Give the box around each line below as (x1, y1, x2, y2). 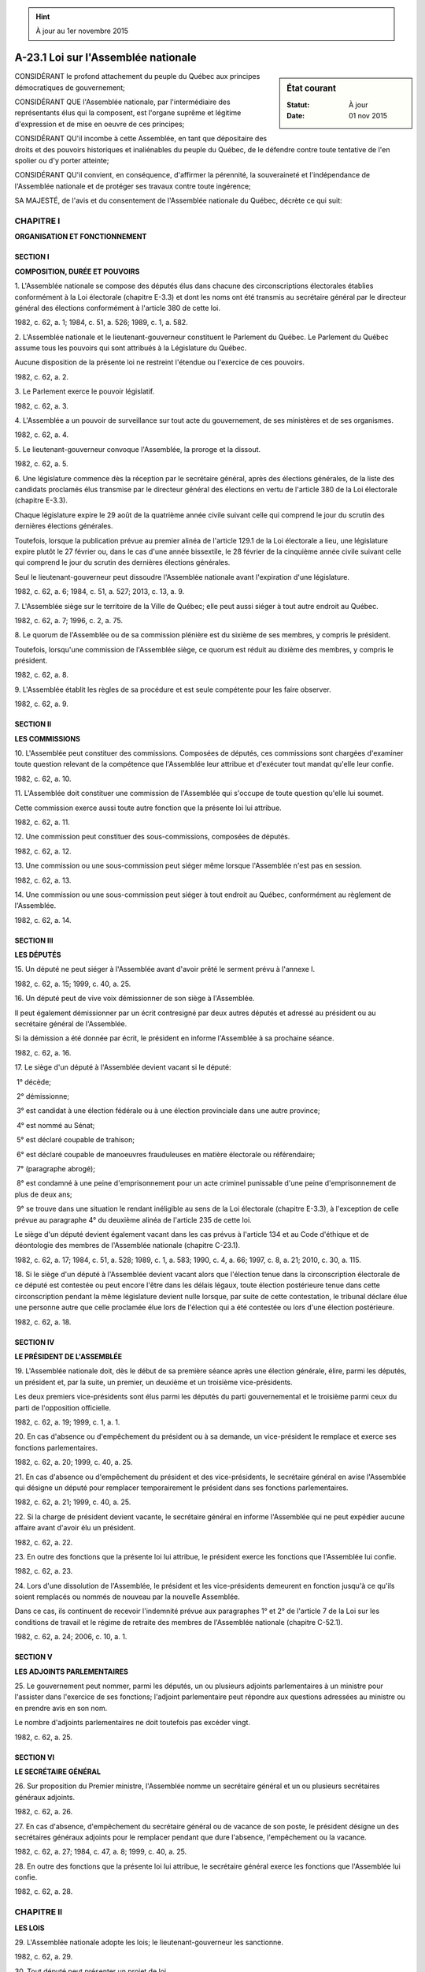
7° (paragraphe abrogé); (16, 1163, 96, 1173)
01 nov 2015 (349, 110, 388, 120)
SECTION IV (14, 1337, 55, 1346)
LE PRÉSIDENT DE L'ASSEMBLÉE (14, 1352, 123, 1361)
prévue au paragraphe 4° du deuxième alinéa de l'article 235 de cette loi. (14, 1215, 252, 1224)
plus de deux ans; (14, 1190, 72, 1199)
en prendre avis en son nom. (14, 1703, 108, 1712)
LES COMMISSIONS (14, 734, 80, 743)
